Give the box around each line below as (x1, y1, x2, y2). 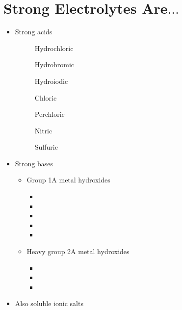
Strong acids (15, 26, 52, 37)
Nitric (34, 125, 52, 135)
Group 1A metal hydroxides (26, 175, 110, 185)
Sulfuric (34, 142, 58, 152)
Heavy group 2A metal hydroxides (26, 246, 130, 257)
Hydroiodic (34, 76, 68, 86)
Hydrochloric (34, 43, 74, 53)
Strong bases (15, 158, 53, 168)
